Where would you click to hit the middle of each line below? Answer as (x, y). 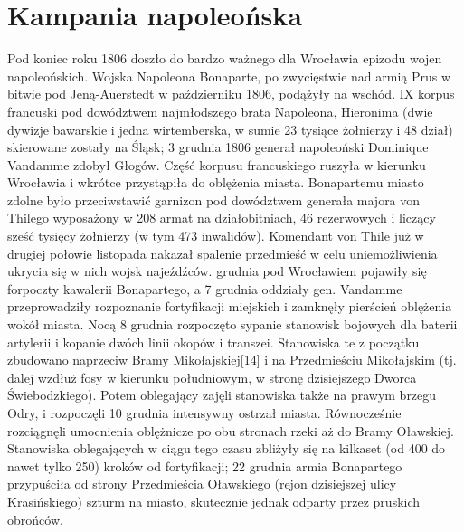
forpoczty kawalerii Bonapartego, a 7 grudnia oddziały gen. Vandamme (205, 288)
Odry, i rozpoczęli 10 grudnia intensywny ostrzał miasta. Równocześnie (204, 413)
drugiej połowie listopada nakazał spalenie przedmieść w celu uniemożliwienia (223, 253)
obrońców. (35, 519)
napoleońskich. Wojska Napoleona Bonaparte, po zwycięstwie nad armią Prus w (229, 76)
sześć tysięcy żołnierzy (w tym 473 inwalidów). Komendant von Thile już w (216, 236)
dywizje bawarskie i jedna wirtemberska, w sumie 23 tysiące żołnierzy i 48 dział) (230, 129)
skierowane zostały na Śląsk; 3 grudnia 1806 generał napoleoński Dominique (218, 147)
